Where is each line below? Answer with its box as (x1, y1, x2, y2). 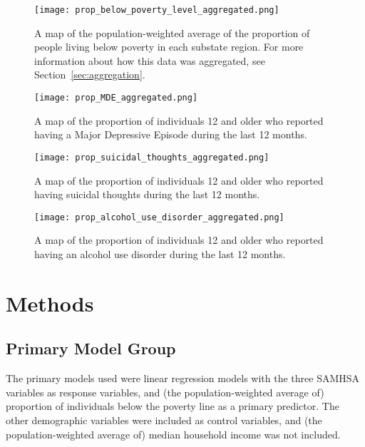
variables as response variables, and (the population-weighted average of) (6, 384, 324, 399)
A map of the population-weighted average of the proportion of (34, 25, 310, 40)
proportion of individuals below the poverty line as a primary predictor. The (6, 399, 339, 413)
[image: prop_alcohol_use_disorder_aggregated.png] (34, 212, 284, 222)
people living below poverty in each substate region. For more (34, 39, 304, 54)
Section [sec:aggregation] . (34, 67, 145, 82)
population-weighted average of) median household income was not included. (6, 426, 341, 441)
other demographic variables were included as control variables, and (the (6, 412, 322, 427)
